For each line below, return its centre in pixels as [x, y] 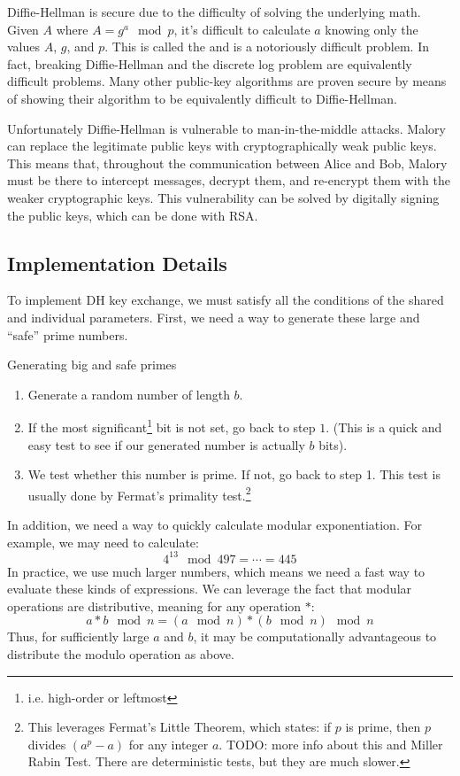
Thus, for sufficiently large [78, 636]
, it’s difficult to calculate [242, 29]
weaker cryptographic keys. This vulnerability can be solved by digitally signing [223, 197]
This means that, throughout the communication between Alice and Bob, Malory [227, 163]
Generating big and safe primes [92, 365]
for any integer [169, 744]
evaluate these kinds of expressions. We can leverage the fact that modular [210, 589]
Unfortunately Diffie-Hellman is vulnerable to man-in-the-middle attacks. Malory [226, 128]
